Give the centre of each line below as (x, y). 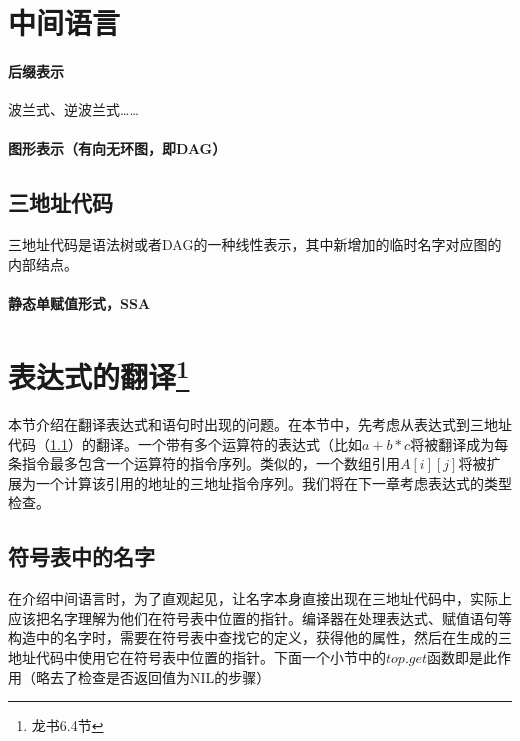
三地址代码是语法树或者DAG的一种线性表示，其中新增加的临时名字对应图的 (255, 244)
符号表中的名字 (81, 556)
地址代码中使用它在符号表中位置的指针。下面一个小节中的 (197, 656)
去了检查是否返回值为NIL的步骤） (160, 676)
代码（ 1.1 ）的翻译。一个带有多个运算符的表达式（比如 (185, 443)
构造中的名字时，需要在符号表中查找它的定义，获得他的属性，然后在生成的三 (260, 637)
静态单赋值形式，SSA (79, 302)
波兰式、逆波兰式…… (73, 109)
